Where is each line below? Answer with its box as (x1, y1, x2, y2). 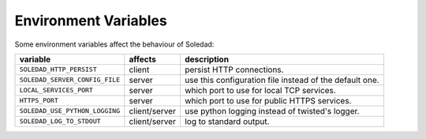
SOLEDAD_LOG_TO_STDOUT (19, 117, 102, 126)
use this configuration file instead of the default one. (184, 74, 379, 85)
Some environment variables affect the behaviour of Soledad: (14, 39, 215, 49)
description (184, 54, 229, 65)
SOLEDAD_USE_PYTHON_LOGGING (19, 107, 121, 115)
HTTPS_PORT (19, 96, 59, 105)
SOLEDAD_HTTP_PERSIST (19, 66, 98, 74)
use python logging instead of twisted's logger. (184, 105, 360, 116)
